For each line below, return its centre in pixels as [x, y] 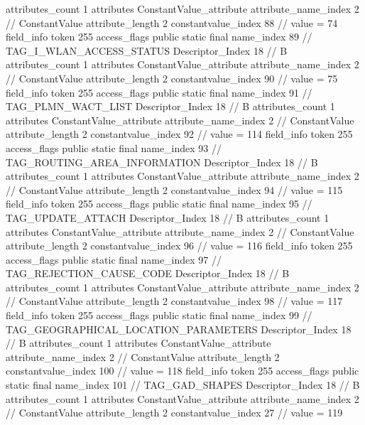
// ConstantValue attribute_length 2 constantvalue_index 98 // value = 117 [174, 301]
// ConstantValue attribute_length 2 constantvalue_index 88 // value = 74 [172, 22]
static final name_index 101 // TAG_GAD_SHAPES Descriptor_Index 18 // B [183, 385]
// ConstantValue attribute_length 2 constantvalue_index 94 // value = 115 [174, 189]
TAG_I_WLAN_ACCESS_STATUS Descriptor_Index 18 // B [147, 50]
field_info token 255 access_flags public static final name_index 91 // [159, 92]
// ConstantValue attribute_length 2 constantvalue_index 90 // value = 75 [172, 78]
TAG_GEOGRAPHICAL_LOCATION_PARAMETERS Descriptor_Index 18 [179, 329]
